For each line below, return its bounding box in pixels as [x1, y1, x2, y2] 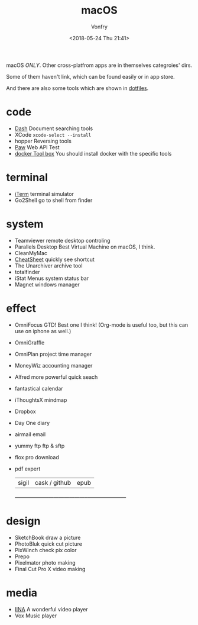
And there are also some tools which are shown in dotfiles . [6, 84, 149, 92]
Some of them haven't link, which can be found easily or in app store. [6, 73, 176, 80]
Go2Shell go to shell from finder [14, 196, 93, 204]
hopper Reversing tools [14, 137, 72, 144]
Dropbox [14, 408, 37, 415]
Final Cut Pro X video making [14, 565, 86, 572]
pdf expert [14, 465, 41, 472]
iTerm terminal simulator [14, 190, 74, 197]
